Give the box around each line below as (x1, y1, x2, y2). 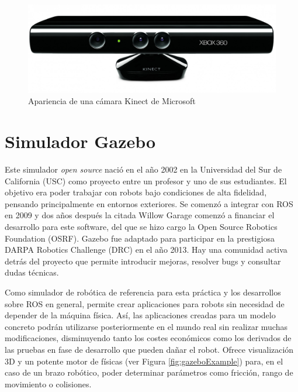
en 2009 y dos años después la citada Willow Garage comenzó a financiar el (5, 209, 275, 221)
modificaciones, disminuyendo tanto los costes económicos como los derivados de (5, 332, 292, 344)
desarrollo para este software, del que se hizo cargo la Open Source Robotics (5, 221, 278, 232)
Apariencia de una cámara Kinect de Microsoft (28, 95, 196, 107)
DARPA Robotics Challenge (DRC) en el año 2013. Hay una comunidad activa (5, 243, 287, 256)
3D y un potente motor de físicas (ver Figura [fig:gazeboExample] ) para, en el (5, 355, 283, 367)
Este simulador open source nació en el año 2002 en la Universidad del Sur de (5, 163, 282, 176)
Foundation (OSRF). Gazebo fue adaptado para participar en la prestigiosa (5, 232, 275, 244)
